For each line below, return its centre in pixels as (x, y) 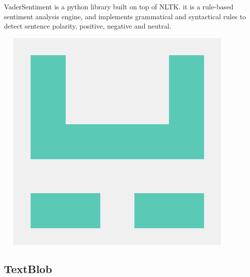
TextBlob (28, 268)
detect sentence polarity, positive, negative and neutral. (88, 26)
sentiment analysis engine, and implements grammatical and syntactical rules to (125, 16)
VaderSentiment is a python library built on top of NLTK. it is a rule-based (119, 6)
